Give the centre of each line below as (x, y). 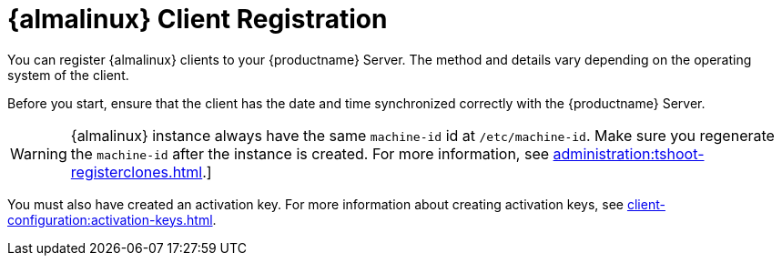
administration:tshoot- (629, 153)
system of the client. (68, 75)
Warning (39, 153)
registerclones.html (137, 172)
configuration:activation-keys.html (110, 219)
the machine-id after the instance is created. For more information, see (310, 153)
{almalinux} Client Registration (198, 19)
